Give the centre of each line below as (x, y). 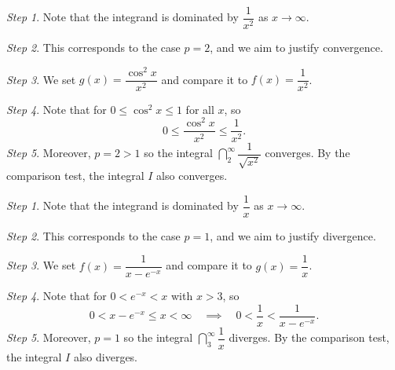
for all (200, 109)
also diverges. (106, 357)
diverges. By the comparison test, (309, 337)
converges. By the (307, 152)
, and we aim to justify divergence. (293, 235)
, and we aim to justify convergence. (296, 48)
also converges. (192, 175)
